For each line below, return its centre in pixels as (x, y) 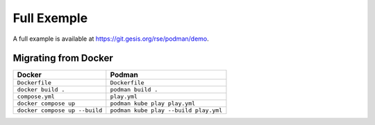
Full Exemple (50, 18)
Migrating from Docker (63, 58)
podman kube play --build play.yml (166, 110)
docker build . (41, 90)
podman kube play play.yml (153, 104)
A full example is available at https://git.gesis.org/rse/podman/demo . (111, 39)
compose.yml (36, 97)
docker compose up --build (60, 110)
